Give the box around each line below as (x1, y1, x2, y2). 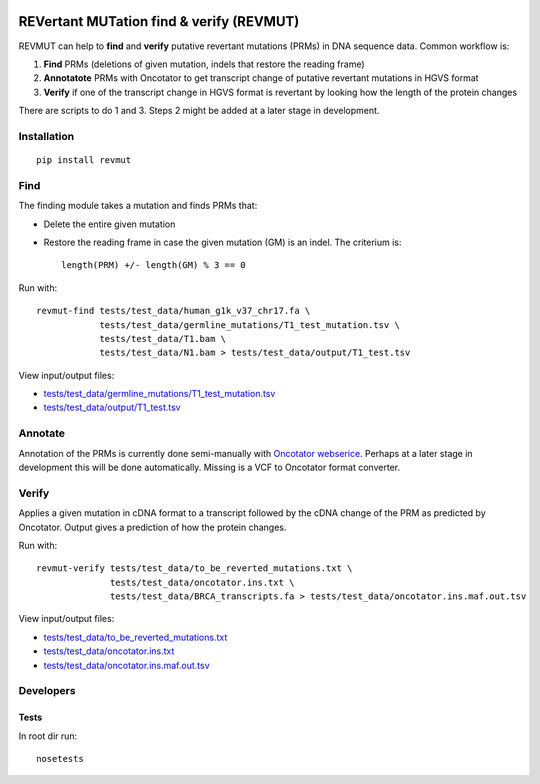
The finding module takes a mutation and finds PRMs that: (18, 200, 258, 212)
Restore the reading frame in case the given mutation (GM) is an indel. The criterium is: (43, 236, 402, 248)
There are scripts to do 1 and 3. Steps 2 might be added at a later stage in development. (18, 105, 380, 117)
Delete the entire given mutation (43, 218, 176, 230)
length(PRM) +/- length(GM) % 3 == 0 (61, 260, 247, 271)
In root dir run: (18, 730, 78, 742)
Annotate (18, 426, 65, 440)
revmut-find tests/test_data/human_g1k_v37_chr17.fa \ (36, 305, 311, 317)
